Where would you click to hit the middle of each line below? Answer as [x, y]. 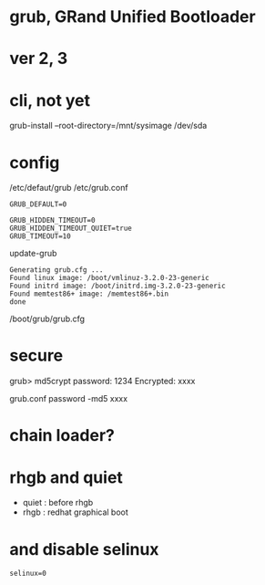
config [35, 162]
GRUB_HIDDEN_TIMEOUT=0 [52, 221]
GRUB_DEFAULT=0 [38, 204]
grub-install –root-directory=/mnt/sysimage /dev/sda [108, 126]
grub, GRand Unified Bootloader [133, 17]
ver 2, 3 [39, 59]
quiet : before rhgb [58, 503]
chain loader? [62, 436]
